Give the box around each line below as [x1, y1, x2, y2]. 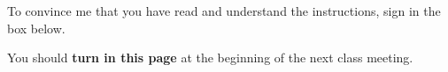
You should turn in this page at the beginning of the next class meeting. [7, 48, 413, 67]
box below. [7, 18, 66, 37]
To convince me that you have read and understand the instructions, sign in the [7, 2, 441, 19]
